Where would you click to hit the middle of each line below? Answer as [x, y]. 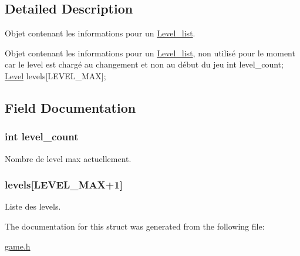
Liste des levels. [33, 206]
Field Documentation [70, 107]
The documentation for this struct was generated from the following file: [135, 226]
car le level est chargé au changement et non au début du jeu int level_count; [144, 64]
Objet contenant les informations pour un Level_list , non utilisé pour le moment [150, 53]
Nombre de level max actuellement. [68, 158]
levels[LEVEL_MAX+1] [64, 185]
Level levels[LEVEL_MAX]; [55, 75]
